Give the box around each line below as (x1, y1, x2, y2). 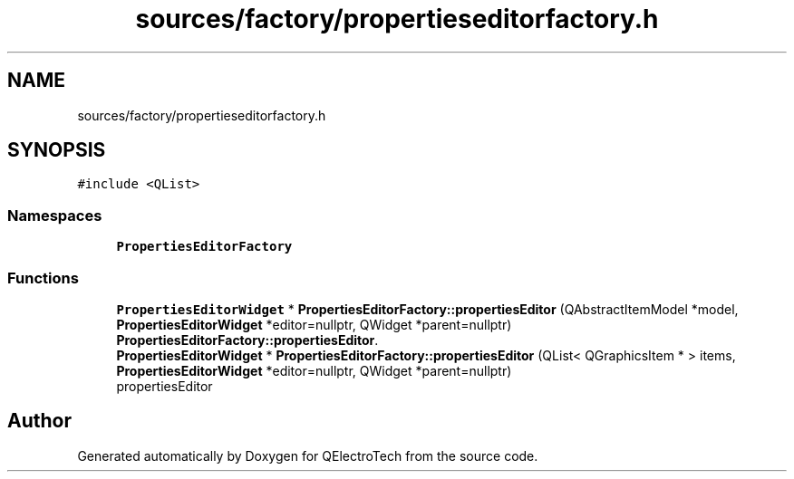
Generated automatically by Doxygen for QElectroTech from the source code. (77, 447, 538, 464)
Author (7, 409, 72, 433)
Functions (7, 268, 79, 287)
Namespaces (7, 206, 102, 225)
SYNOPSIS (7, 139, 106, 162)
